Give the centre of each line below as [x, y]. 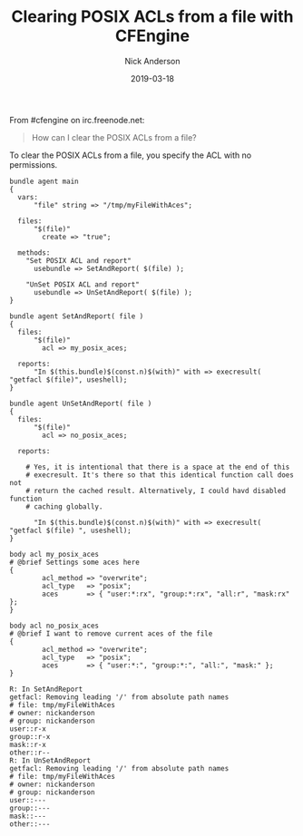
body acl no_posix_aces [54, 626]
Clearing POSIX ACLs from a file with [152, 17]
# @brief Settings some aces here [75, 562]
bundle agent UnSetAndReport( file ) [81, 403]
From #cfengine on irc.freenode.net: [77, 120]
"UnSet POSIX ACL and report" [83, 284]
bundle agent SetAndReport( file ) [77, 316]
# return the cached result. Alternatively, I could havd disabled [156, 491]
